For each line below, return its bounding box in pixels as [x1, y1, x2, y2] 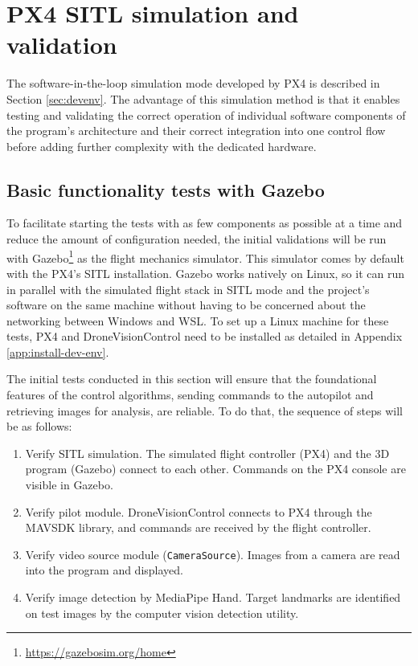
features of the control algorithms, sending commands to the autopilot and [6, 386, 374, 403]
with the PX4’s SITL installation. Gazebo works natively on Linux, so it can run [6, 264, 404, 281]
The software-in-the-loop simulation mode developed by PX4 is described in [6, 75, 380, 92]
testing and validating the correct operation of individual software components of [6, 106, 406, 123]
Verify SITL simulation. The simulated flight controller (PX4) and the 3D [25, 444, 390, 461]
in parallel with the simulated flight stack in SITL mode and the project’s [6, 280, 370, 297]
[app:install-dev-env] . [6, 343, 109, 360]
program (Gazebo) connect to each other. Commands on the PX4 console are [25, 460, 406, 477]
